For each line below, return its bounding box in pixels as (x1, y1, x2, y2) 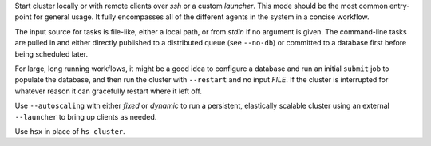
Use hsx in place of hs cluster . (14, 126, 125, 136)
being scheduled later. (14, 49, 88, 59)
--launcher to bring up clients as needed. (14, 112, 157, 121)
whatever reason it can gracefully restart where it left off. (14, 86, 203, 96)
